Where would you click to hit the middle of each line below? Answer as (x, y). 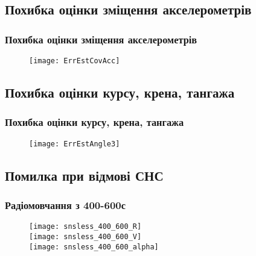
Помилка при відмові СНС (84, 175)
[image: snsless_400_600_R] (85, 227)
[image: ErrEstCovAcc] (75, 61)
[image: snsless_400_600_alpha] (94, 247)
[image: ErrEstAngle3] (75, 144)
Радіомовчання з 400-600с (65, 205)
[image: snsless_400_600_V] (85, 236)
